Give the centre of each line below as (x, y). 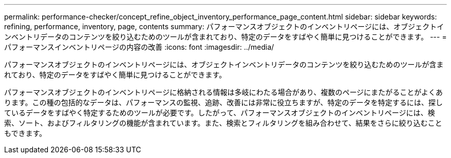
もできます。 (25, 133)
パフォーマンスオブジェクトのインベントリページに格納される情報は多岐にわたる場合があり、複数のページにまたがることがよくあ (223, 92)
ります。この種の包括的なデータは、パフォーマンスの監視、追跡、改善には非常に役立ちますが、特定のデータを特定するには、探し (224, 102)
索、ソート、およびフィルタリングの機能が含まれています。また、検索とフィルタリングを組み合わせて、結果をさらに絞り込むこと (223, 123)
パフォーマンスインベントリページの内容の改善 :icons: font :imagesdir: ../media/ (139, 47)
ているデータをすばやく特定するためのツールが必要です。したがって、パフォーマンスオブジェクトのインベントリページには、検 (220, 113)
